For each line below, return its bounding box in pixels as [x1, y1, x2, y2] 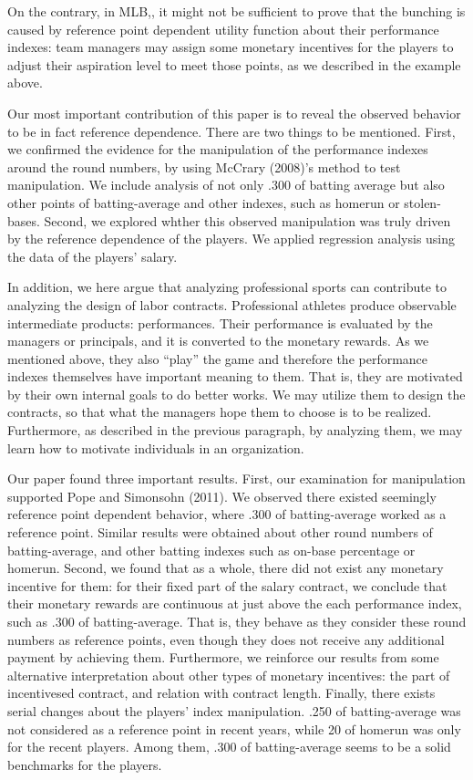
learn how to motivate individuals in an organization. [7, 438, 304, 457]
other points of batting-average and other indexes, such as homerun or [7, 192, 400, 212]
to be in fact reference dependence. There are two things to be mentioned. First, [7, 121, 456, 140]
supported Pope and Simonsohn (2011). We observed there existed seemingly [7, 486, 437, 505]
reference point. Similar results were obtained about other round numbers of [7, 523, 433, 542]
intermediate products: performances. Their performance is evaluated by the [7, 313, 433, 332]
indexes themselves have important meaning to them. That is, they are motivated [7, 367, 463, 386]
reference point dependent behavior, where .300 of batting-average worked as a [7, 504, 447, 524]
